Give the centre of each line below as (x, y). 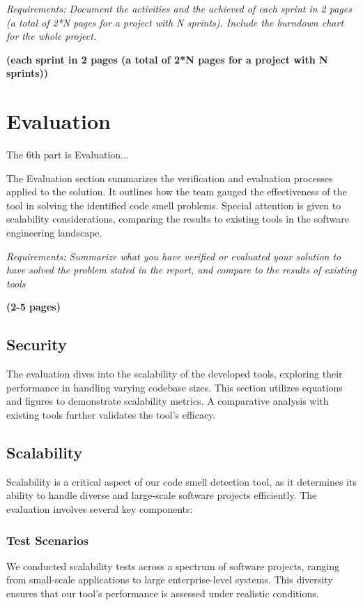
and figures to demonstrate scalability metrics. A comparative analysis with (168, 401)
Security (37, 344)
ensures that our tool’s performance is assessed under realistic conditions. (163, 593)
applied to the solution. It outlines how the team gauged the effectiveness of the (177, 192)
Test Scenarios (47, 540)
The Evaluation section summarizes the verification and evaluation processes (170, 178)
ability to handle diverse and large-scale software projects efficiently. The (162, 495)
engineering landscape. (54, 233)
